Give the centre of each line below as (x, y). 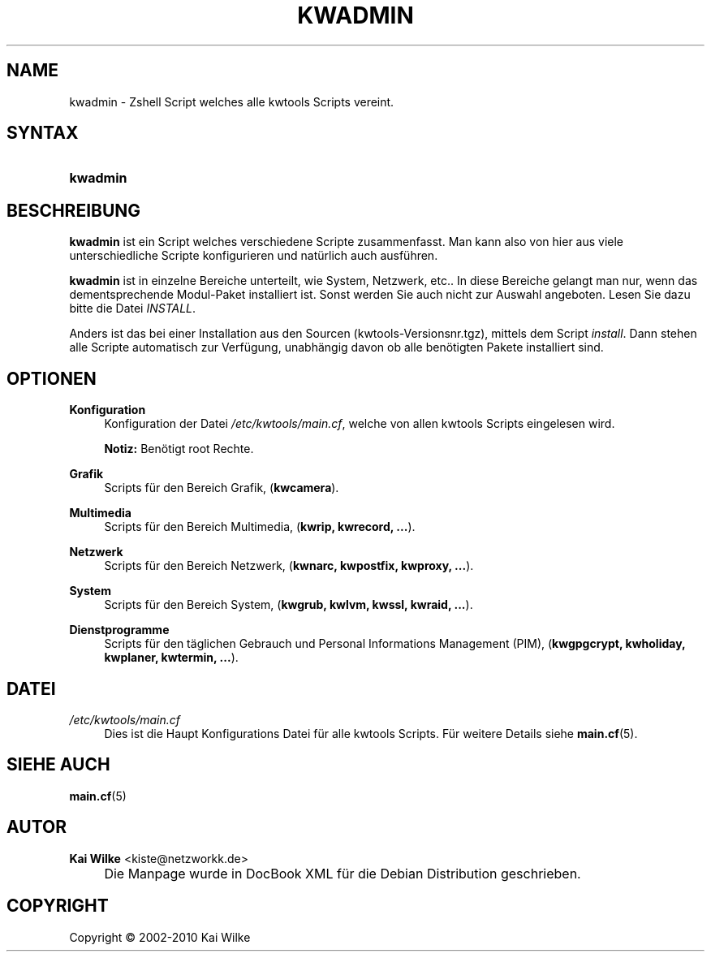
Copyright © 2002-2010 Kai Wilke (160, 937)
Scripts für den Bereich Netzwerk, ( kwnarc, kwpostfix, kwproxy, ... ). (289, 566)
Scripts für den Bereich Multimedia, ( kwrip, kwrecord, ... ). (260, 527)
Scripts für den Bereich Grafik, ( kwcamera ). (222, 488)
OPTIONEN (52, 378)
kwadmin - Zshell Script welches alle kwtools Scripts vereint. (232, 101)
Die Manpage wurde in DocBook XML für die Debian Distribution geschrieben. (343, 873)
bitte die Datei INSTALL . (133, 309)
